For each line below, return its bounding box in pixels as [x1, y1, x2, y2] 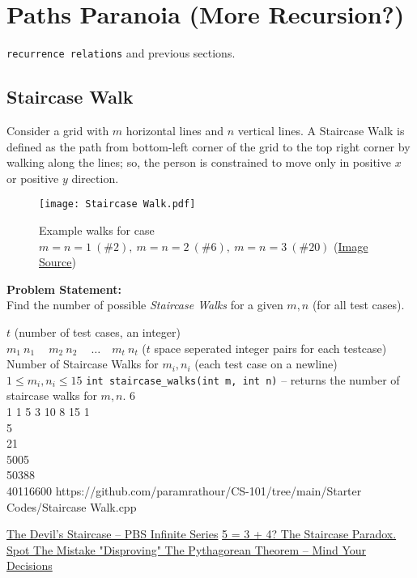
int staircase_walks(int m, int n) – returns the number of [86, 371, 400, 388]
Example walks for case [39, 222, 155, 239]
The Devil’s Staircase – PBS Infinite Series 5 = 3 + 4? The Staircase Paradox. [6, 525, 397, 542]
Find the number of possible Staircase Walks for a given [6, 296, 283, 313]
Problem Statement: [6, 280, 121, 297]
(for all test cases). [312, 296, 405, 313]
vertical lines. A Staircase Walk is [237, 121, 405, 138]
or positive [6, 169, 59, 186]
